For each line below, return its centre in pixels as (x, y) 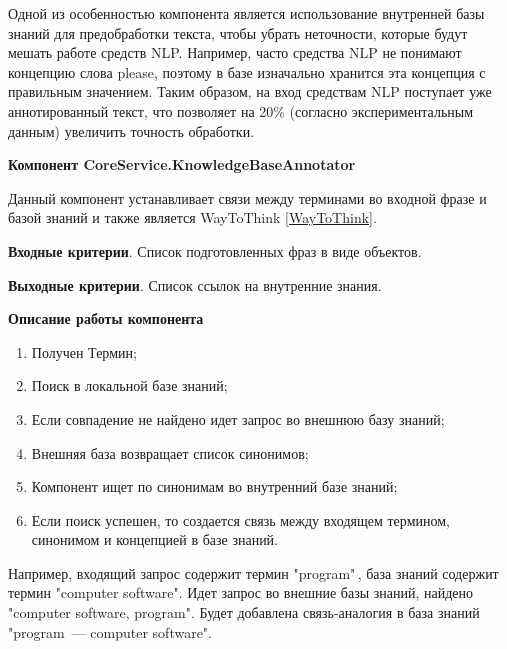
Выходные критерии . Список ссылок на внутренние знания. (195, 284)
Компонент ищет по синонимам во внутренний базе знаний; (214, 486)
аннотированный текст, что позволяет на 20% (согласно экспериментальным (241, 110)
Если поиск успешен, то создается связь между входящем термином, (240, 519)
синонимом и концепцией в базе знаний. (155, 539)
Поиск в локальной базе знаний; (129, 385)
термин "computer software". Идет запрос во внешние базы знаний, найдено (241, 592)
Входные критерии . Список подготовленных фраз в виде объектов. (215, 250)
